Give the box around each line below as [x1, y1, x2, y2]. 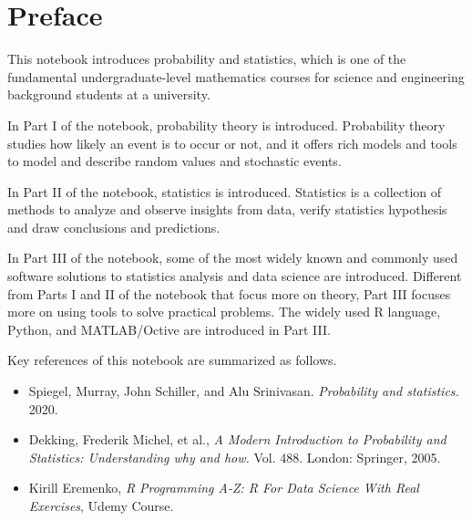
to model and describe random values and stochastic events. [7, 151, 342, 171]
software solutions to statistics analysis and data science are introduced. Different [7, 266, 462, 286]
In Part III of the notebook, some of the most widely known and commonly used [7, 248, 458, 267]
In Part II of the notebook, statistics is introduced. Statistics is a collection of [7, 182, 442, 201]
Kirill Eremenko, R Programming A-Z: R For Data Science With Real [28, 478, 419, 497]
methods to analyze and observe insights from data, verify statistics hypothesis [7, 200, 447, 219]
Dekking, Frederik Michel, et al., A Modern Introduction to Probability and [28, 430, 446, 449]
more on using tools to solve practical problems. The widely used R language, [7, 302, 441, 321]
